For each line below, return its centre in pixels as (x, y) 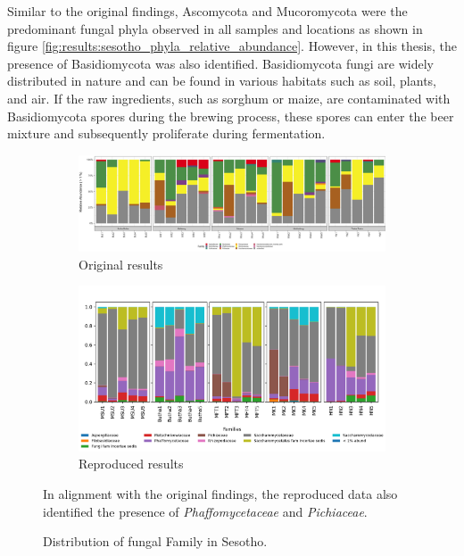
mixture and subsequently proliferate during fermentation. (166, 133)
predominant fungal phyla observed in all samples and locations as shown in (215, 28)
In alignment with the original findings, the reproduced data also (220, 493)
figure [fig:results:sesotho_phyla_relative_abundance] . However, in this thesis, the (232, 46)
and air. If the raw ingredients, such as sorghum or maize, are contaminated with (229, 98)
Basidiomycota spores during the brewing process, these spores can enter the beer (231, 116)
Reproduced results (131, 464)
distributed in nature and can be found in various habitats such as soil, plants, (222, 81)
